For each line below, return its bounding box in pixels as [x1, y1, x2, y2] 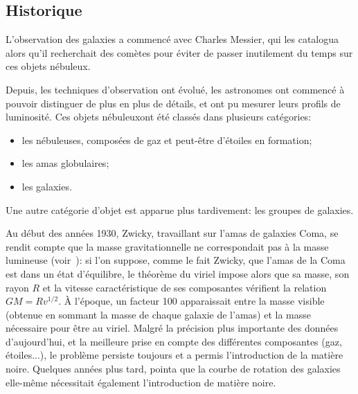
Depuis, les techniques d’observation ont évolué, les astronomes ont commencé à [6, 82, 345, 96]
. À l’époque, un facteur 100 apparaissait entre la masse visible [58, 294, 325, 308]
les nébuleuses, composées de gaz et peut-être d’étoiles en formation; [21, 132, 312, 147]
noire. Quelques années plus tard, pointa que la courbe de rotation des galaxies [6, 361, 341, 376]
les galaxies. [21, 179, 72, 193]
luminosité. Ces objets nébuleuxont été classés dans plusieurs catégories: [6, 109, 312, 124]
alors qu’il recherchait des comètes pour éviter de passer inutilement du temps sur [6, 45, 353, 60]
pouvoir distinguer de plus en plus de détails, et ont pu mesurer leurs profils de [6, 96, 341, 110]
